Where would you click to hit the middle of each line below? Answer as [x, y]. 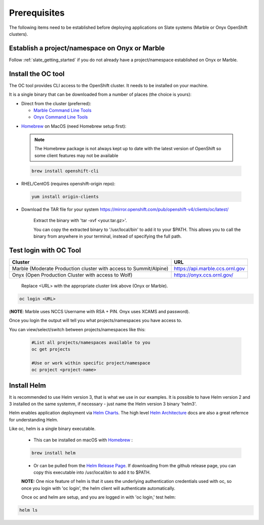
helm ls [28, 510]
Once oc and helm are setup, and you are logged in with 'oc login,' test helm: [99, 497]
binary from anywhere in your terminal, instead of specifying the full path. [108, 236]
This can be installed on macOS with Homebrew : [83, 440]
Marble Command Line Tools [63, 110]
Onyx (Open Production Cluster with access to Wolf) [72, 275]
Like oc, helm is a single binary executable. [52, 429]
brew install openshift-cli [65, 171]
